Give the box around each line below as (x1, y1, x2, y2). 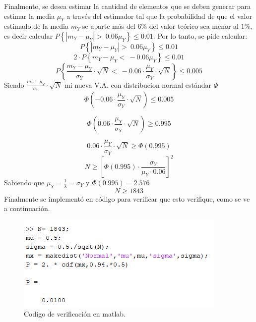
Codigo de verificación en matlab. (24, 308, 126, 319)
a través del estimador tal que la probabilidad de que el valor (66, 10, 252, 21)
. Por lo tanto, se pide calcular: (153, 30, 248, 41)
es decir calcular (4, 30, 53, 41)
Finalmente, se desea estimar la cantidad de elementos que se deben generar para (4, 1, 251, 11)
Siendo (4, 79, 24, 90)
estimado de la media (4, 21, 68, 31)
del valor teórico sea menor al (149, 21, 239, 31)
